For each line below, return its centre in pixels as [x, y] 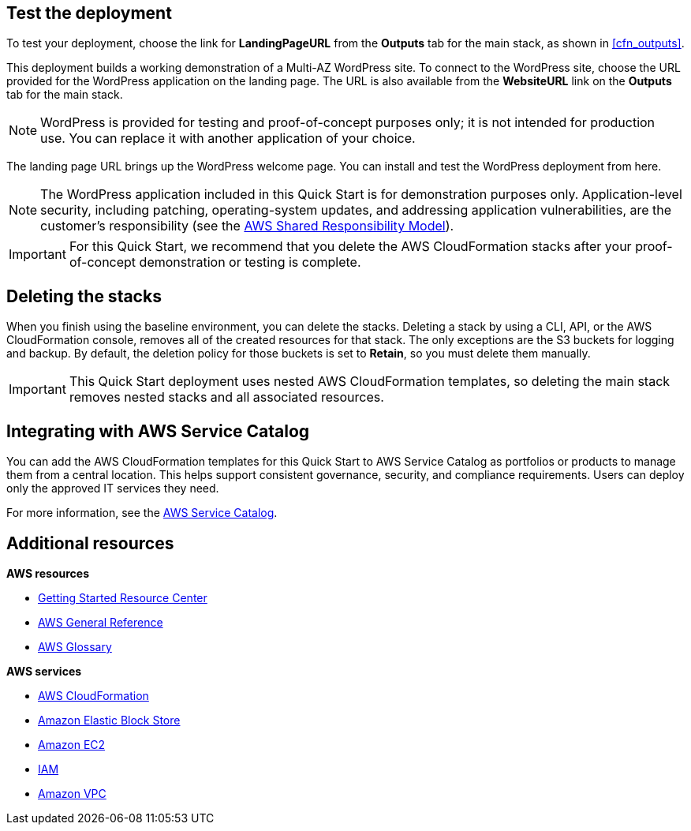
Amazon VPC [72, 793]
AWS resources [48, 573]
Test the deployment [89, 13]
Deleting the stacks [84, 296]
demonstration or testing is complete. [250, 262]
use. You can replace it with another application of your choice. [228, 138]
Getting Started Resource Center [123, 597]
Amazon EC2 [72, 744]
